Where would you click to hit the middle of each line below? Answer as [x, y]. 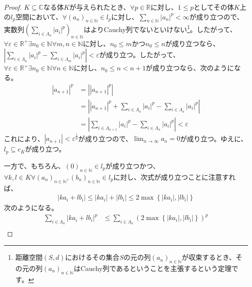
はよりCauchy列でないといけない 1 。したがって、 [160, 29]
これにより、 [24, 138]
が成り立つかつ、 [133, 165]
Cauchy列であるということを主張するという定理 [156, 268]
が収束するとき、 [209, 257]
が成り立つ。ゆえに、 [214, 138]
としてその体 [214, 7]
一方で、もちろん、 [34, 165]
